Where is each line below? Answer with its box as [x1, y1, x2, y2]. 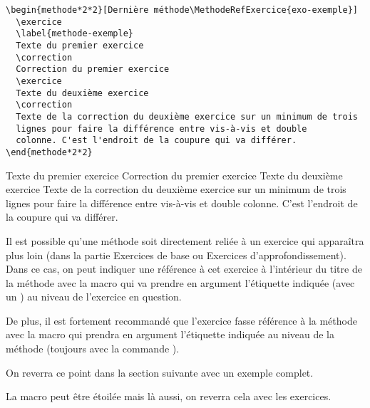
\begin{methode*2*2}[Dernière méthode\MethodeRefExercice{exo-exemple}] [6, 5, 358, 15]
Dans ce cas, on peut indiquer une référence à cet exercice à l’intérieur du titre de [6, 261, 362, 276]
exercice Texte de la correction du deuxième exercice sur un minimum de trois [6, 182, 346, 197]
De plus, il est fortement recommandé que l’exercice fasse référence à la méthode [6, 313, 357, 328]
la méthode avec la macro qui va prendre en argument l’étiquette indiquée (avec [6, 275, 355, 290]
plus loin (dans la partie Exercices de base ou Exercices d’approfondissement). [6, 247, 346, 262]
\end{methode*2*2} [6, 147, 93, 157]
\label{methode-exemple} [16, 28, 133, 39]
